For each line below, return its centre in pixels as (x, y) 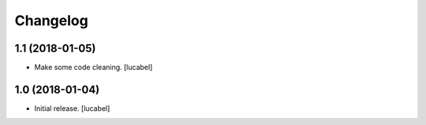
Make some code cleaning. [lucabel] (93, 68)
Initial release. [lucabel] (72, 108)
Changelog (51, 20)
